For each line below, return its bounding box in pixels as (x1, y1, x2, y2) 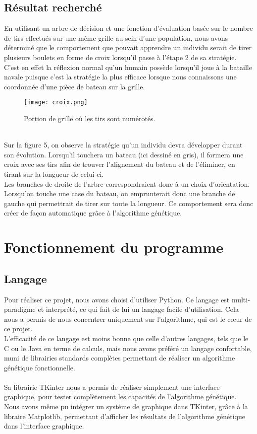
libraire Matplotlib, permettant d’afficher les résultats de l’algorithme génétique (4, 411, 245, 421)
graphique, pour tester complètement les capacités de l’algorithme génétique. (4, 391, 237, 402)
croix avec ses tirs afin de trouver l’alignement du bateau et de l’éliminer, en (4, 159, 235, 169)
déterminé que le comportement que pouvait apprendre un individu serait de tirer (4, 42, 252, 53)
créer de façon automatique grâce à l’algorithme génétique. (4, 208, 182, 218)
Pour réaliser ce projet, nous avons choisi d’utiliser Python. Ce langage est (4, 294, 230, 304)
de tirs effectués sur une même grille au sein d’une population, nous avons (4, 32, 228, 43)
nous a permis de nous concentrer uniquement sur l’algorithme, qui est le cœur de (4, 313, 252, 324)
